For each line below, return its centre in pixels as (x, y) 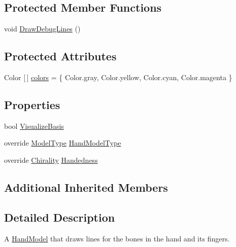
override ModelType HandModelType (63, 143)
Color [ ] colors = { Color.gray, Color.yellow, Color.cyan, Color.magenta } (118, 77)
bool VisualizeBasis (34, 126)
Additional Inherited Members (86, 187)
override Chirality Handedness (51, 160)
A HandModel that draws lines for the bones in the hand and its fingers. (117, 238)
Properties (32, 104)
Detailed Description (60, 217)
